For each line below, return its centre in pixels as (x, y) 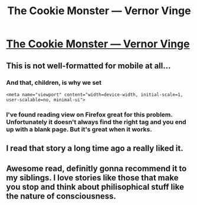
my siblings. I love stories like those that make (92, 178)
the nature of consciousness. (61, 196)
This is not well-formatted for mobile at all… (88, 66)
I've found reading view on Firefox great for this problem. (89, 114)
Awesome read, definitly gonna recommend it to (96, 168)
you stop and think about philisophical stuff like (95, 187)
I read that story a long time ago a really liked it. (95, 148)
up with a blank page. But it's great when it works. (79, 129)
